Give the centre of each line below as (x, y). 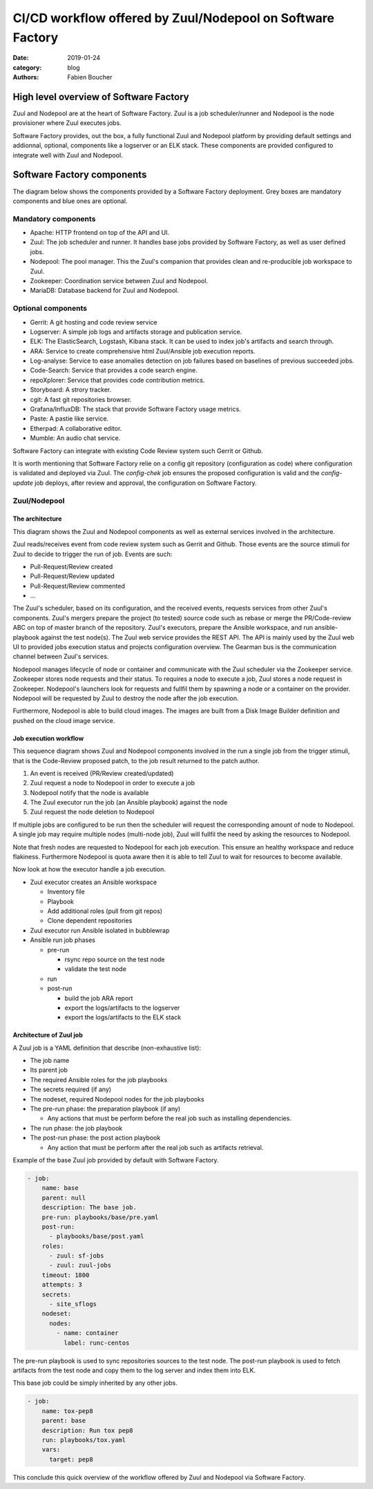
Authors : (26, 77)
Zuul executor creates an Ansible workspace (94, 882)
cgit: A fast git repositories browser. (81, 399)
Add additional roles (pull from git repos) (105, 911)
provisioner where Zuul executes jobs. (67, 123)
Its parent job (49, 1070)
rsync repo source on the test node (115, 959)
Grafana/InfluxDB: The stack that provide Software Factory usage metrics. (135, 409)
